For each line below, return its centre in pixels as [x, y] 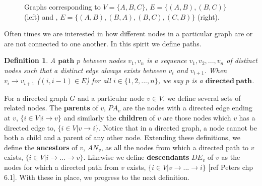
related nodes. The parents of [51, 108]
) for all [99, 80]
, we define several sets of [202, 98]
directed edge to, [30, 127]
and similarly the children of [109, 118]
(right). [208, 16]
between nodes [104, 60]
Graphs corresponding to [62, 7]
